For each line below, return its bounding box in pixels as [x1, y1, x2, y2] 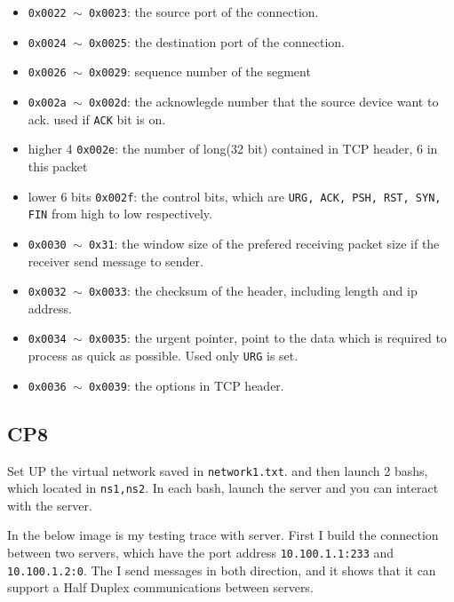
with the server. [7, 495, 92, 514]
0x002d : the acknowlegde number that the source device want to [88, 91, 439, 110]
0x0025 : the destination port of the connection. [88, 32, 346, 51]
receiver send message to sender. [28, 251, 203, 270]
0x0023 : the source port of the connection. [88, 3, 319, 20]
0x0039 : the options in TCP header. [88, 376, 284, 394]
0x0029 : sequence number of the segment [88, 62, 311, 81]
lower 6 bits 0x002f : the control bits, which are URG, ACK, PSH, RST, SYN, [28, 186, 442, 205]
